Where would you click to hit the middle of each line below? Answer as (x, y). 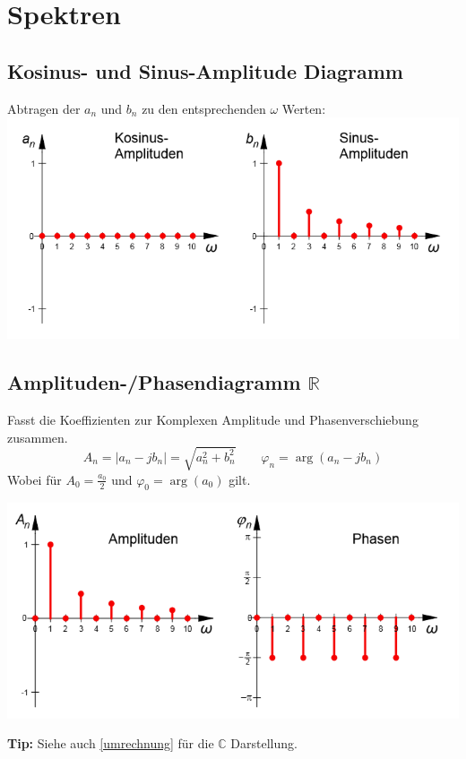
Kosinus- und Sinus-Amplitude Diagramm (205, 70)
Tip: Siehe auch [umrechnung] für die (111, 743)
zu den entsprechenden (204, 108)
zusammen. (38, 437)
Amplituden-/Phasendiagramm (154, 382)
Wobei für (35, 479)
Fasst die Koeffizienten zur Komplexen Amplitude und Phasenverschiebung (213, 419)
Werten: (304, 108)
